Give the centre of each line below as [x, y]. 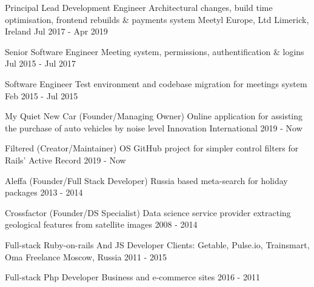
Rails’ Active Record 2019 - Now [65, 160]
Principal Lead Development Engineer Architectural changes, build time [139, 7]
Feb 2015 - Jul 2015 [42, 95]
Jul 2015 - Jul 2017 [41, 63]
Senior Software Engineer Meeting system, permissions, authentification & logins [155, 51]
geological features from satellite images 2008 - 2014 [101, 224]
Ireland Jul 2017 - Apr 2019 [56, 31]
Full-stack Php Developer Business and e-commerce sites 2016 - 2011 [132, 277]
